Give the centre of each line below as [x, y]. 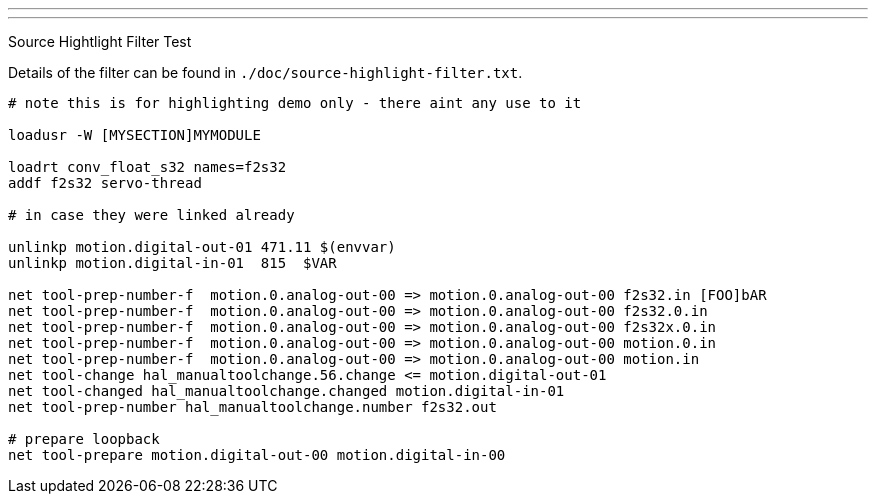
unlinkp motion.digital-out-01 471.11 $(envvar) [202, 247]
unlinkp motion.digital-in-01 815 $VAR [172, 263]
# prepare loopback [84, 439]
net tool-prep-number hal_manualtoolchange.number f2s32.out [252, 407]
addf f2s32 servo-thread [105, 183]
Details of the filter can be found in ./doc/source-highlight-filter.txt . [265, 72]
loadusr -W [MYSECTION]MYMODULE [134, 135]
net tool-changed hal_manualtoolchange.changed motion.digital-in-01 [286, 391]
